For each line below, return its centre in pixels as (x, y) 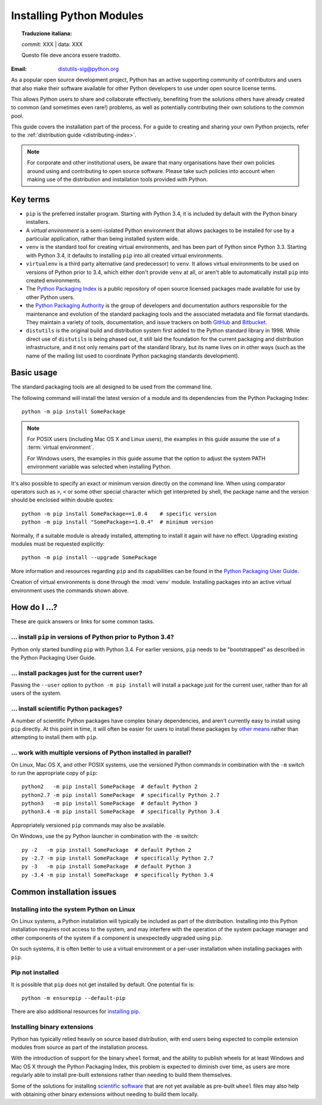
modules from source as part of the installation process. (80, 1047)
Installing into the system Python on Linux (73, 909)
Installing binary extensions (52, 1027)
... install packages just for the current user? (77, 673)
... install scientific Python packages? (67, 709)
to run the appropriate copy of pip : (54, 772)
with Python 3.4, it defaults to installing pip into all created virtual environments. (125, 255)
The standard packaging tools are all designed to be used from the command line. (112, 387)
